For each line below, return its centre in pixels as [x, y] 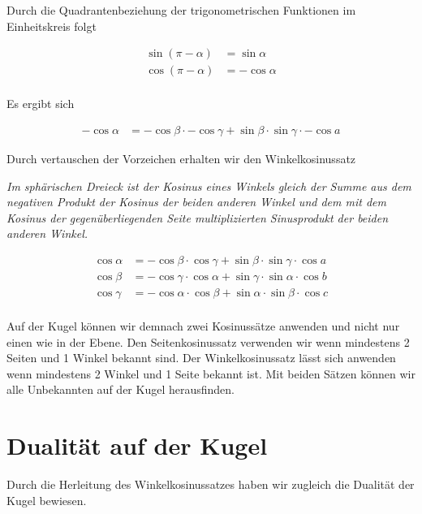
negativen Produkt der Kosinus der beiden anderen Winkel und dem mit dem [196, 202]
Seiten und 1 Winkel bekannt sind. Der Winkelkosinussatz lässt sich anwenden [201, 358]
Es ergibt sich [41, 104]
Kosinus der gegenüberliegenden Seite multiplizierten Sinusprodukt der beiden [198, 217]
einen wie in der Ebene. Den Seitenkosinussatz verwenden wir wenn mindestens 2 [208, 341]
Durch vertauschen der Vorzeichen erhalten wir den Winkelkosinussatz [181, 158]
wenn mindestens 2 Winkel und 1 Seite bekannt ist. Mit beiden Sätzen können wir [211, 373]
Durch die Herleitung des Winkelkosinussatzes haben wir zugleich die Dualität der [211, 484]
